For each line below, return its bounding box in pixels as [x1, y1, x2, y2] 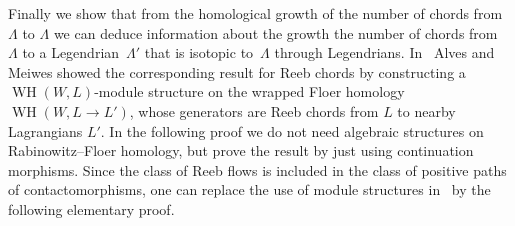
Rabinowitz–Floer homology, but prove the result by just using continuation [8, 140, 474, 161]
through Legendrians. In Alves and [274, 42, 495, 63]
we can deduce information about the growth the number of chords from [53, 22, 498, 43]
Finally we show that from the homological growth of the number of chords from [8, 3, 503, 23]
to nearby [397, 100, 456, 121]
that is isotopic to [144, 42, 254, 63]
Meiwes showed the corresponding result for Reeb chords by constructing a [8, 61, 466, 82]
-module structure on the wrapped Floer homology [94, 81, 405, 102]
